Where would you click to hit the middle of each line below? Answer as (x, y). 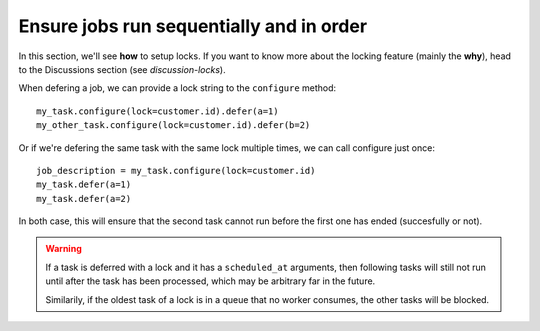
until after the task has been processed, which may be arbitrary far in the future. (210, 281)
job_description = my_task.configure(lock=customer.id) (176, 170)
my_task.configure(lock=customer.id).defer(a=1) (157, 111)
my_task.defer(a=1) (84, 184)
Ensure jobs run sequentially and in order (193, 26)
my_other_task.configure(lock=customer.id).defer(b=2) (173, 125)
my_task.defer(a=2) (84, 198)
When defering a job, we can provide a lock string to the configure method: (177, 88)
